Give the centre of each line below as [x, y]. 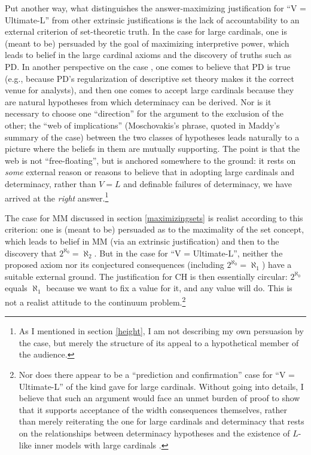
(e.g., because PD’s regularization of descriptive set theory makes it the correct [150, 78]
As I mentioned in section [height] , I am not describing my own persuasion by [161, 331]
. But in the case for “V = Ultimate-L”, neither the [188, 253]
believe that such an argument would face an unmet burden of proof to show [159, 398]
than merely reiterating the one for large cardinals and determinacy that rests [161, 421]
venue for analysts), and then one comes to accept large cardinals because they [150, 90]
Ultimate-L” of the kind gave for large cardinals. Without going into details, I [161, 386]
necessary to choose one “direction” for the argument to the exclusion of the [144, 113]
